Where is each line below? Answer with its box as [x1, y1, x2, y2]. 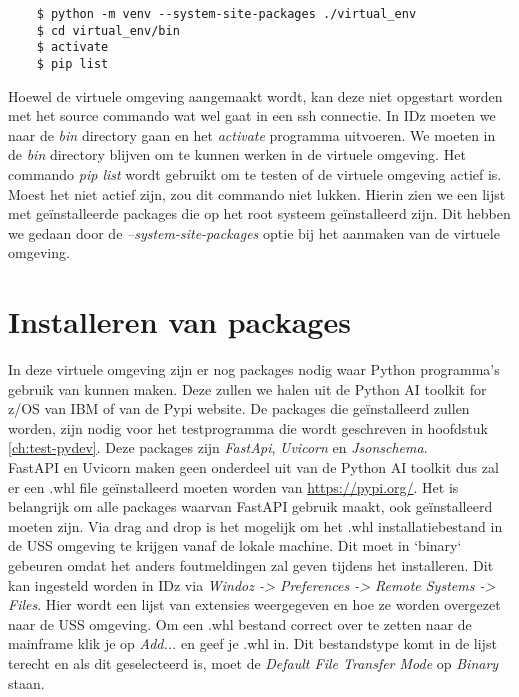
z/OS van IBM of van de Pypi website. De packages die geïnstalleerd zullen [8, 398, 470, 419]
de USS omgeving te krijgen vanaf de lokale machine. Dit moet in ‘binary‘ [8, 535, 462, 556]
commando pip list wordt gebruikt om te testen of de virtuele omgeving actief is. [8, 164, 502, 184]
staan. [8, 672, 45, 693]
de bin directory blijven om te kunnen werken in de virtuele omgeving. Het [8, 144, 466, 165]
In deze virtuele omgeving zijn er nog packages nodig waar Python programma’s [8, 359, 500, 380]
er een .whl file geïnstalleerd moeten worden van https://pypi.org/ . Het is [8, 476, 459, 497]
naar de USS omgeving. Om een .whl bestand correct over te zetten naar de [8, 613, 472, 634]
